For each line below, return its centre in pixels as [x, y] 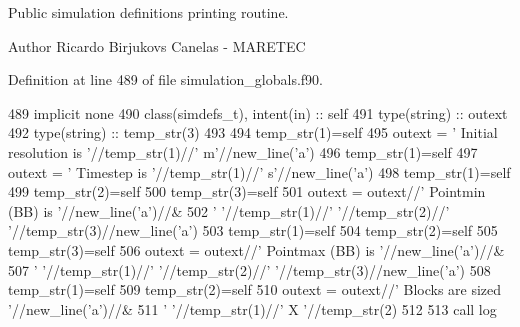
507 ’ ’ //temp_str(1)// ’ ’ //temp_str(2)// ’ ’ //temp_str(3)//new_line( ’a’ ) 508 [249, 269]
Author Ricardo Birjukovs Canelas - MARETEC [157, 45]
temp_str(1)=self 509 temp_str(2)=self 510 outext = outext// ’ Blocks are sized [255, 289]
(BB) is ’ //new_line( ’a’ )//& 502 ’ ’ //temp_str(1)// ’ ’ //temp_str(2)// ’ [229, 210]
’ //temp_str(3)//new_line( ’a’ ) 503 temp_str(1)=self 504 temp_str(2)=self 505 [253, 230]
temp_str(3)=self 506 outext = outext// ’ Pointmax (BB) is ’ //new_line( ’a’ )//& [256, 249]
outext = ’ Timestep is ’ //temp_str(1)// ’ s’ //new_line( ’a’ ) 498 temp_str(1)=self [259, 171]
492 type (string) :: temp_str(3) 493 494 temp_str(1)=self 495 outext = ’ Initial [253, 132]
